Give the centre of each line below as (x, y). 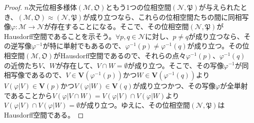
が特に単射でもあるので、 (84, 46)
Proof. (13, 7)
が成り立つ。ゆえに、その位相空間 (135, 105)
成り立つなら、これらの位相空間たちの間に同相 (166, 17)
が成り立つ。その (215, 46)
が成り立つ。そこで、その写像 (176, 65)
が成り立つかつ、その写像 (174, 86)
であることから (28, 95)
